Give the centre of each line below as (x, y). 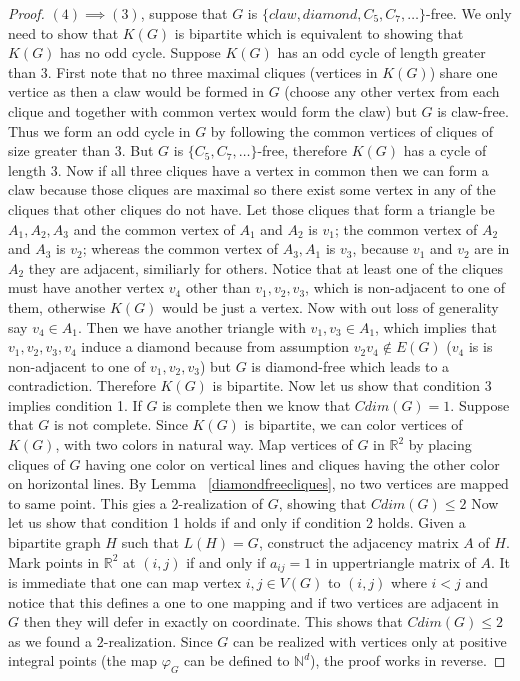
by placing (440, 444)
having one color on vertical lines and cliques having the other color (292, 463)
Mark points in (54, 561)
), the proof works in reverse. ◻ (408, 660)
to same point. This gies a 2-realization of (135, 502)
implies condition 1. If (75, 404)
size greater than (59, 150)
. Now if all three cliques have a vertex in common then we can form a (273, 169)
